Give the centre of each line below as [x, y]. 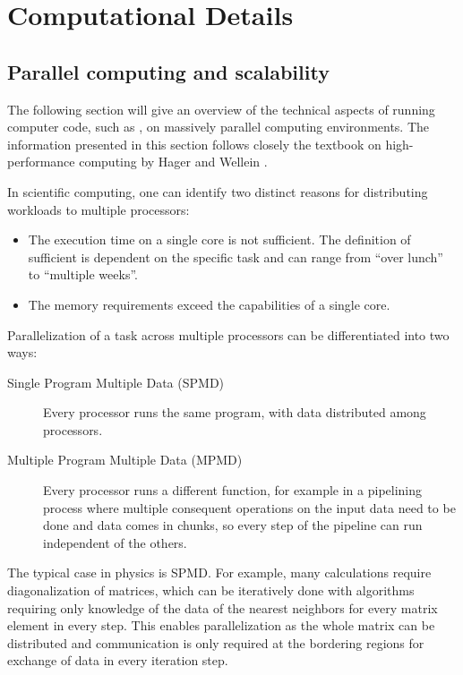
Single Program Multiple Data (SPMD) [116, 382]
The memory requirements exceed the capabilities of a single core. [209, 304]
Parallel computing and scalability [168, 71]
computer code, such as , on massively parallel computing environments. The [219, 127]
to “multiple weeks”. [83, 274]
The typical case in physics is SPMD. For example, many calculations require [219, 572]
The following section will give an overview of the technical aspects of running [221, 109]
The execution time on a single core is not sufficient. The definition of [219, 239]
